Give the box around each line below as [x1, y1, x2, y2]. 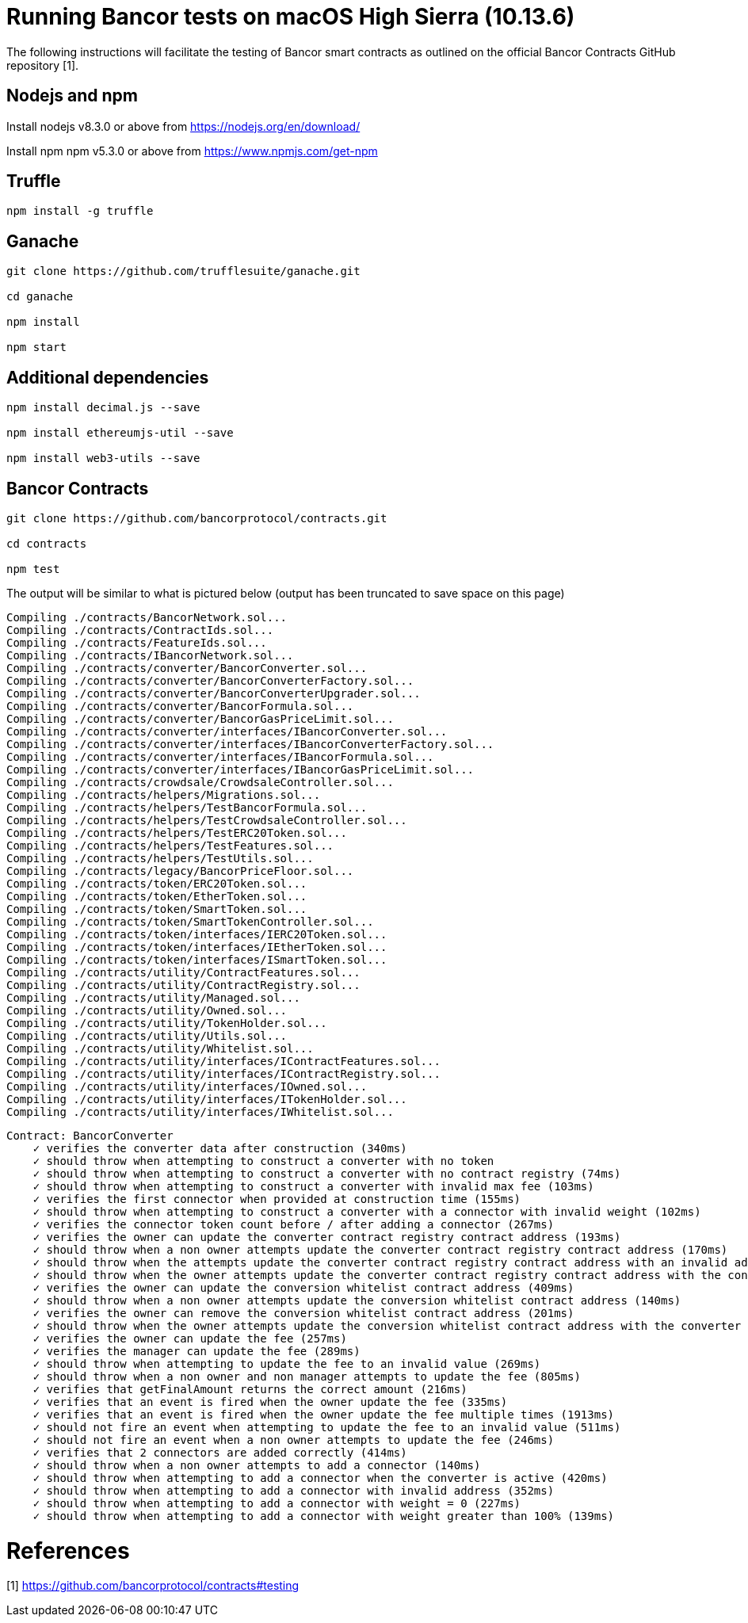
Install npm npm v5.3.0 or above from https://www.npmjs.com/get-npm [6, 143, 378, 158]
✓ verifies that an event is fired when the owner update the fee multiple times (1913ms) [32, 1407, 615, 1421]
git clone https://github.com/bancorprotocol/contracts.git [6, 511, 387, 525]
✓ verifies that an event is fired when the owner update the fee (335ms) [32, 1395, 508, 1408]
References [6, 1537, 130, 1564]
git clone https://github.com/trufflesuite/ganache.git [6, 265, 361, 278]
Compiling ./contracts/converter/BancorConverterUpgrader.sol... [6, 686, 421, 700]
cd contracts [6, 537, 87, 550]
